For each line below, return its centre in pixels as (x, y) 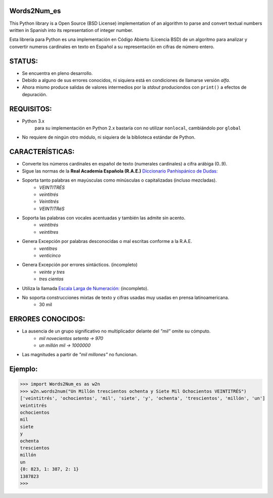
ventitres (48, 248)
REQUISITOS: (31, 109)
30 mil (46, 305)
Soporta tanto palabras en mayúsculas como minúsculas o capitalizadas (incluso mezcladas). (119, 180)
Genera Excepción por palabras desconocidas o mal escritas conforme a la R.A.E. (107, 241)
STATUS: (24, 61)
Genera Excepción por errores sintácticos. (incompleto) (80, 265)
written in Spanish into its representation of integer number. (71, 30)
